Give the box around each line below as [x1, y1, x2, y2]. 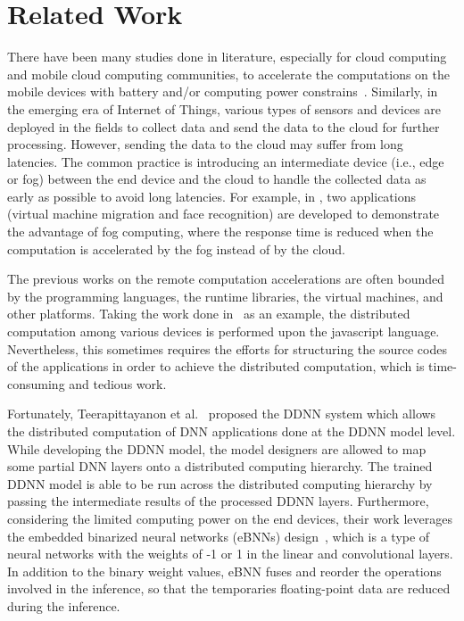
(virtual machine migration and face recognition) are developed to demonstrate [7, 204, 440, 223]
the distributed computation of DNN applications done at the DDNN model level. [7, 422, 456, 440]
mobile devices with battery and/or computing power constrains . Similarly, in [7, 82, 438, 101]
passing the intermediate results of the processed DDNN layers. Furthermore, [7, 492, 429, 510]
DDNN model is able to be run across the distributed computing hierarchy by [7, 474, 433, 493]
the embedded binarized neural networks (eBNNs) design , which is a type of [7, 526, 430, 545]
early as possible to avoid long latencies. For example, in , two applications [7, 186, 416, 205]
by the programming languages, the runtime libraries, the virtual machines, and [7, 286, 443, 305]
